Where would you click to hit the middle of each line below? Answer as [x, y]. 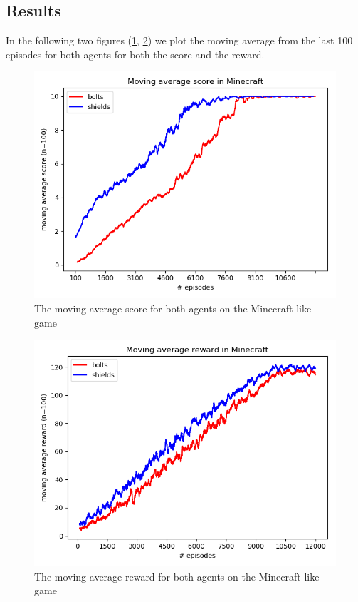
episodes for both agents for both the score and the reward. [135, 54]
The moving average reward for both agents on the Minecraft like [177, 576]
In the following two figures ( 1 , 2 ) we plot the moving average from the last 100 [179, 40]
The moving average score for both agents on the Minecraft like [173, 308]
